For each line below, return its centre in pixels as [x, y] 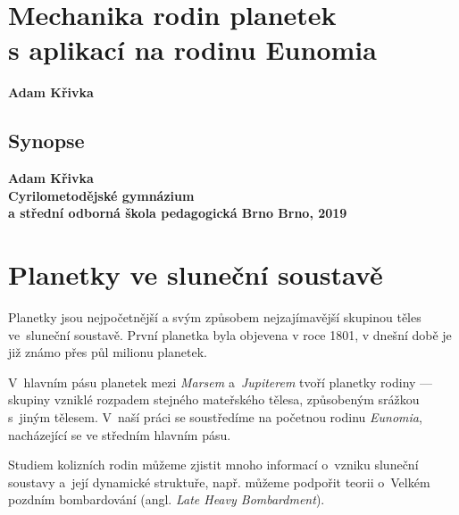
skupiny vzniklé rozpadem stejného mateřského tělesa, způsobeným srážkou [214, 399]
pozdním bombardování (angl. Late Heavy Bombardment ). [167, 499]
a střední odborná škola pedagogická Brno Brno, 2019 [178, 213]
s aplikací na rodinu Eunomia [192, 50]
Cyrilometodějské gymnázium [101, 195]
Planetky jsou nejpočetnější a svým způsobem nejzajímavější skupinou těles [215, 317]
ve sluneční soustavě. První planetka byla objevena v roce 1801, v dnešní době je [230, 334]
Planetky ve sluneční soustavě [196, 274]
